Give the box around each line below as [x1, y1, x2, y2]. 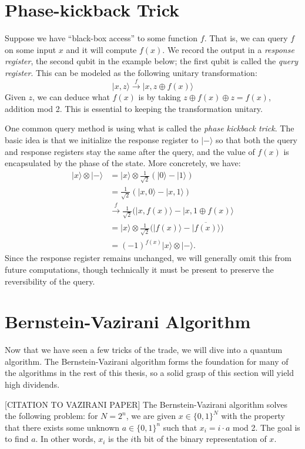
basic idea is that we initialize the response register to [5, 134, 199, 146]
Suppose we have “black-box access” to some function [5, 32, 198, 44]
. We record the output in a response [162, 43, 294, 55]
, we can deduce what [32, 91, 110, 103]
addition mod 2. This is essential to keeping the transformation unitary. [5, 102, 263, 114]
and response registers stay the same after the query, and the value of [5, 145, 255, 157]
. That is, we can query [204, 32, 288, 44]
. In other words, [35, 433, 96, 445]
